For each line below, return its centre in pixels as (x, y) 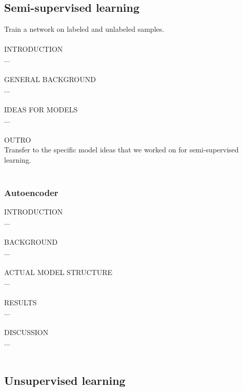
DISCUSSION (26, 332)
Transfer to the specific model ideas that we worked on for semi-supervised (121, 150)
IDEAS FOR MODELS (41, 109)
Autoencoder (31, 193)
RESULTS (21, 302)
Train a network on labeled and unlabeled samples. (84, 29)
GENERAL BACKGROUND (50, 79)
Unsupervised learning (65, 380)
